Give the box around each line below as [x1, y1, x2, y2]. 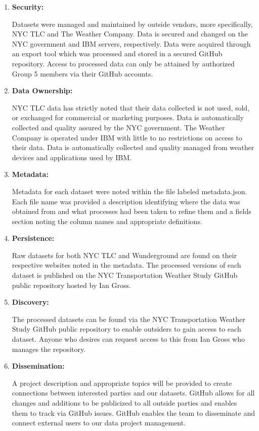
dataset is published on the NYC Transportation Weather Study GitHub [12, 270, 238, 280]
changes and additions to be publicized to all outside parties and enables [12, 398, 237, 408]
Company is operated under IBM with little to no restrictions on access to [12, 132, 242, 142]
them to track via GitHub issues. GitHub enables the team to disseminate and [12, 407, 255, 418]
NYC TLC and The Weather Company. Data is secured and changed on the [12, 28, 248, 39]
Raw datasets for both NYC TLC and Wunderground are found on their [12, 249, 237, 260]
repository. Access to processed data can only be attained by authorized [12, 58, 235, 68]
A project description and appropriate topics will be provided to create [12, 377, 232, 388]
